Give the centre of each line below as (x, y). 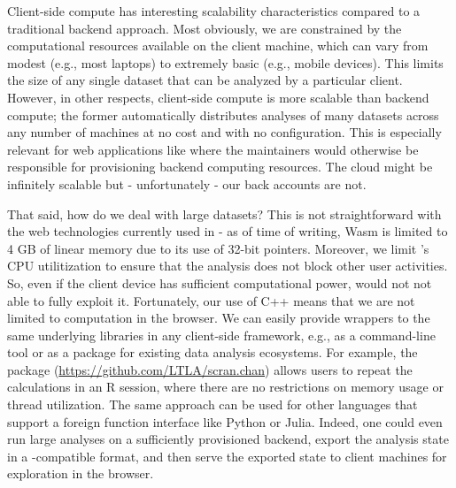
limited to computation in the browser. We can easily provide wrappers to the (219, 318)
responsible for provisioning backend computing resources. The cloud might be (220, 167)
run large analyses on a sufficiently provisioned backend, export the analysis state (228, 439)
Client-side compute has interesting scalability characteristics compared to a (214, 11)
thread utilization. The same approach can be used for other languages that (213, 404)
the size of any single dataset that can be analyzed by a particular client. (205, 80)
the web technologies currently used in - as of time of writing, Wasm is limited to (228, 231)
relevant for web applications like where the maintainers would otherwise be (213, 149)
